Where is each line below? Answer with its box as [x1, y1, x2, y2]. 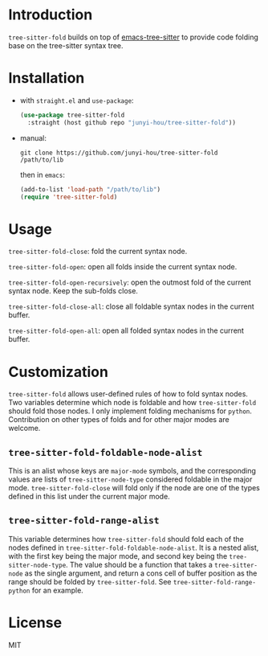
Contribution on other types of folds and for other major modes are [8, 415, 230, 424]
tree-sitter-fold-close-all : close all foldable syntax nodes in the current [8, 301, 254, 311]
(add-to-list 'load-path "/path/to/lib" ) [19, 185, 161, 194]
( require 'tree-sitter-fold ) [19, 193, 118, 201]
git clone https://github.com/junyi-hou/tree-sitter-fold [19, 149, 218, 157]
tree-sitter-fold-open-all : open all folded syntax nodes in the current [8, 326, 245, 335]
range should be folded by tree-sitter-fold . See [8, 576, 172, 586]
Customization [8, 363, 108, 381]
